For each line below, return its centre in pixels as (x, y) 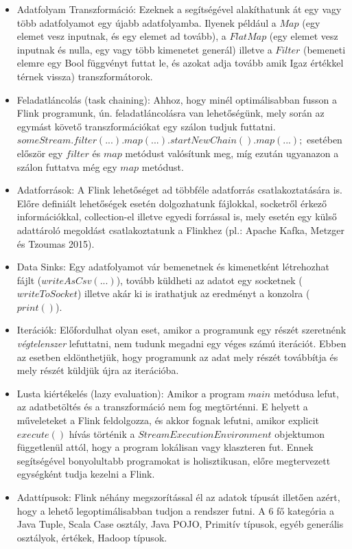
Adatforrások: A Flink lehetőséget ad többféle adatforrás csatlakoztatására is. (179, 190)
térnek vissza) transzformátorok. (85, 76)
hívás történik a (102, 433)
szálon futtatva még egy (67, 166)
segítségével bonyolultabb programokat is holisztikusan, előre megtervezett (174, 460)
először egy (40, 153)
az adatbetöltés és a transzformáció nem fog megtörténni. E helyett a (162, 407)
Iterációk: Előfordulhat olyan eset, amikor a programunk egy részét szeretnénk (181, 330)
